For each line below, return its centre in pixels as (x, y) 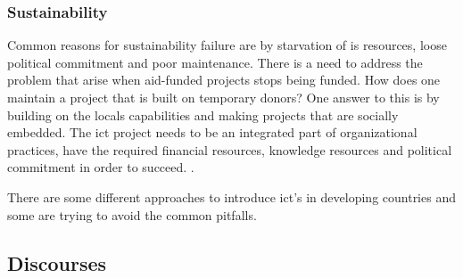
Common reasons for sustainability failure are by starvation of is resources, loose (227, 45)
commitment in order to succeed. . (101, 167)
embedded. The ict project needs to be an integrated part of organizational (212, 132)
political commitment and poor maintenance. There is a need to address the (215, 62)
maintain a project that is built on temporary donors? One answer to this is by (223, 97)
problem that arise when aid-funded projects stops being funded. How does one (224, 80)
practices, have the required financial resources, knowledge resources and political (230, 149)
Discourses (57, 262)
